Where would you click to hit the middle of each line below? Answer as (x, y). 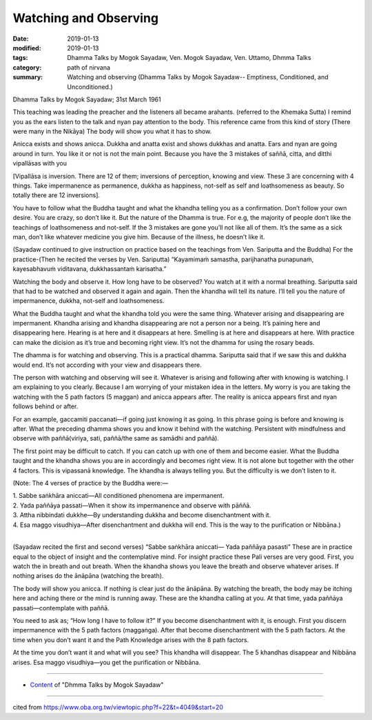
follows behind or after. (45, 406)
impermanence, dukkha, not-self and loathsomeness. (89, 301)
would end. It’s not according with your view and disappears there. (107, 365)
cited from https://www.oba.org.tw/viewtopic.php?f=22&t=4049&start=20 (118, 708)
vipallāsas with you (40, 163)
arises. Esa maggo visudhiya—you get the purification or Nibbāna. (107, 662)
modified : (27, 48)
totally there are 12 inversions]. (56, 195)
